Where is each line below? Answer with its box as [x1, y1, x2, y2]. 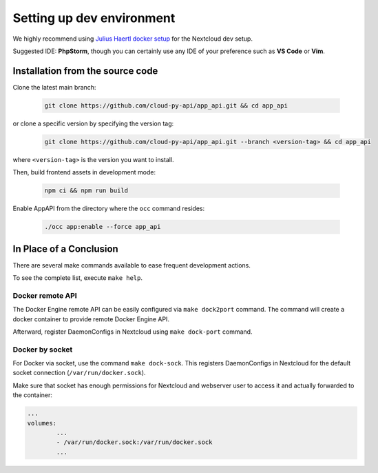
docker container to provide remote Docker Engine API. [12, 314, 170, 323]
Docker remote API [12, 290, 77, 300]
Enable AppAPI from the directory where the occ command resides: [12, 204, 205, 213]
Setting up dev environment [12, 10, 176, 26]
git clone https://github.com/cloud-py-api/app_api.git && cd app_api [44, 101, 288, 110]
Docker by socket [12, 345, 73, 354]
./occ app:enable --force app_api [44, 223, 161, 231]
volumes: [27, 419, 57, 427]
